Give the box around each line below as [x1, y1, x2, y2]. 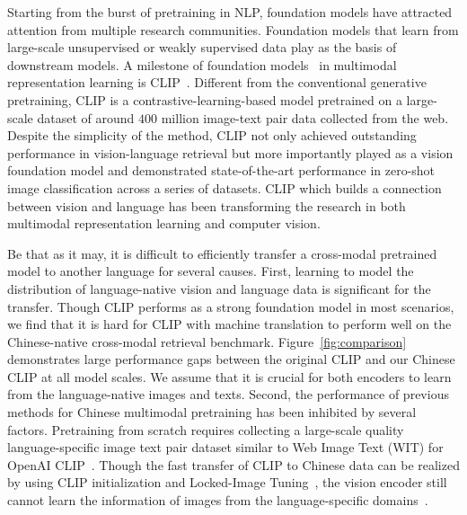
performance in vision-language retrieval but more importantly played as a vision [7, 143, 454, 162]
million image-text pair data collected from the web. [161, 108, 449, 127]
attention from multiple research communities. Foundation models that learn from [7, 20, 459, 39]
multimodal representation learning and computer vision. [7, 214, 321, 233]
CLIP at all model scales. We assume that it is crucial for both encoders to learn [7, 367, 452, 386]
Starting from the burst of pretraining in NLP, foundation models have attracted [7, 3, 453, 21]
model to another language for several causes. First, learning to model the [7, 262, 414, 280]
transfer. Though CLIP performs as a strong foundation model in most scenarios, [7, 297, 454, 315]
